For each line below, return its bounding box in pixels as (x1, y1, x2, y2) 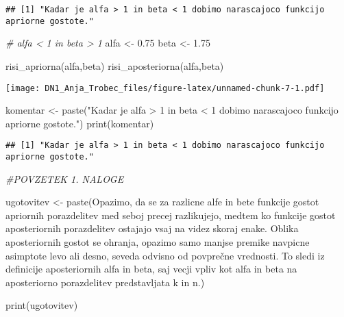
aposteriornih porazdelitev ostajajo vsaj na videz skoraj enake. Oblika (5, 221, 299, 236)
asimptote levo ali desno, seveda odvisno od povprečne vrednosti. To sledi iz (5, 248, 325, 262)
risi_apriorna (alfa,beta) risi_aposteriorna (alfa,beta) (5, 58, 224, 73)
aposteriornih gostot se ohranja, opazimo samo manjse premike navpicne (5, 235, 310, 249)
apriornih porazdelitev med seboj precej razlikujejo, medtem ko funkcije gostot (5, 207, 336, 222)
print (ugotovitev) (5, 298, 78, 312)
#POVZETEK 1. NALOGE (5, 171, 124, 186)
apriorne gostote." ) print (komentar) (5, 116, 154, 130)
